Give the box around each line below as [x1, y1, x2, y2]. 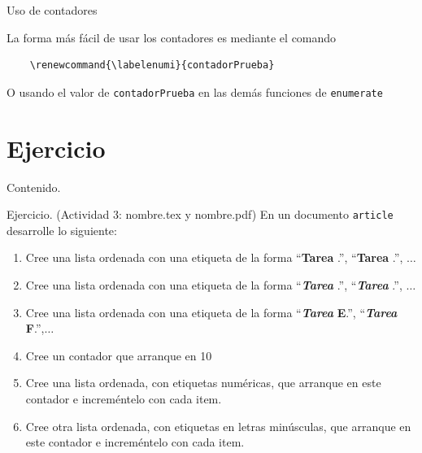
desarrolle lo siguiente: [7, 221, 117, 238]
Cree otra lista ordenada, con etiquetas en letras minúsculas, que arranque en [25, 417, 411, 434]
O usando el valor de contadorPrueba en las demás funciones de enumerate [7, 83, 383, 100]
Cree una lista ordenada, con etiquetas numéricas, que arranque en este [25, 374, 381, 391]
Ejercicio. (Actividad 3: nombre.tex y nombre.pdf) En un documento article [7, 206, 394, 223]
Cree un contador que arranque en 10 [25, 346, 212, 364]
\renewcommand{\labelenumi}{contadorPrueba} [29, 59, 275, 72]
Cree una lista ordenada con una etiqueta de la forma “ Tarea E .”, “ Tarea [25, 303, 398, 320]
